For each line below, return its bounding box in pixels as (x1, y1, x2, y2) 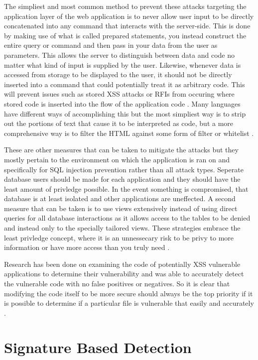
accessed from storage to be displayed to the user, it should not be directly (4, 69, 232, 80)
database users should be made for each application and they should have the (4, 174, 241, 184)
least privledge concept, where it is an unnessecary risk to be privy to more (4, 232, 234, 242)
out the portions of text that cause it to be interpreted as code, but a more (4, 118, 234, 128)
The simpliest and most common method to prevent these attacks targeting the (4, 1, 247, 11)
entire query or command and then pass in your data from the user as (4, 40, 218, 50)
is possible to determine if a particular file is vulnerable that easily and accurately (4, 298, 254, 308)
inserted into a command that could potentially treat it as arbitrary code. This (4, 79, 245, 89)
